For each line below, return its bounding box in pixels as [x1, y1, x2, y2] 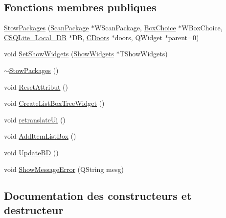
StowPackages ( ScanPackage [4, 23, 89, 33]
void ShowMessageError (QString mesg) [4, 164, 124, 174]
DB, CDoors [72, 32, 109, 42]
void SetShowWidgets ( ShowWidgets [4, 48, 114, 59]
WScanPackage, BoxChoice [94, 23, 176, 33]
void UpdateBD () [4, 147, 59, 157]
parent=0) [168, 32, 199, 42]
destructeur [4, 202, 64, 217]
